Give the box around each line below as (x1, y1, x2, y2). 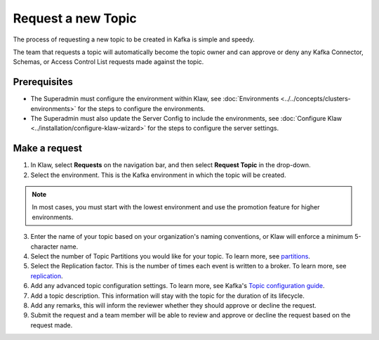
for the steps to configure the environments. (77, 104, 206, 112)
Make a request (13, 143, 82, 155)
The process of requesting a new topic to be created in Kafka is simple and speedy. (13, 35, 255, 44)
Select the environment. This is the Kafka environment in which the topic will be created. (30, 171, 286, 179)
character (30, 242, 59, 251)
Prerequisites (13, 76, 73, 88)
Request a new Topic (13, 11, 137, 26)
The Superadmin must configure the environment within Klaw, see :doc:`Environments (30, 95, 279, 103)
